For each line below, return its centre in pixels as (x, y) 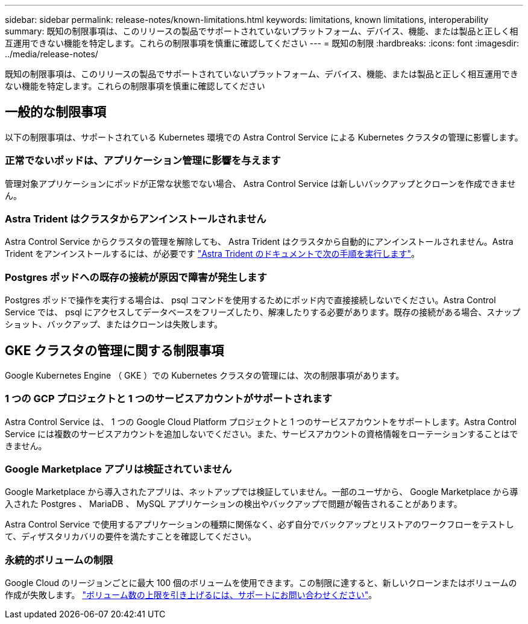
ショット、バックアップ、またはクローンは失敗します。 (114, 324)
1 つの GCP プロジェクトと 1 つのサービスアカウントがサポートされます (168, 399)
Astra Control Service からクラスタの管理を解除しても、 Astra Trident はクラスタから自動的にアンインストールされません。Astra (259, 242)
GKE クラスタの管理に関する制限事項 (115, 350)
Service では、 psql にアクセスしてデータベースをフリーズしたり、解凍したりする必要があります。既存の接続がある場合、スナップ (263, 312)
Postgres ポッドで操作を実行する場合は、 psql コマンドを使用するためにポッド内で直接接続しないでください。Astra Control (250, 300)
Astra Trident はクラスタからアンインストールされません (136, 219)
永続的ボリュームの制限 (59, 560)
